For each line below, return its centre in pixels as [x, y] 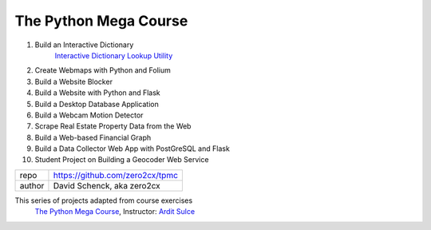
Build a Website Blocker [74, 81]
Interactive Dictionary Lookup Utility [114, 55]
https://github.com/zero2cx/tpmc [116, 175]
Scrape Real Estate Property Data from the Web [113, 126]
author [32, 185]
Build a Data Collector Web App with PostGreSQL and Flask [132, 149]
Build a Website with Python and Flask [98, 93]
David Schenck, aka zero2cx [107, 185]
